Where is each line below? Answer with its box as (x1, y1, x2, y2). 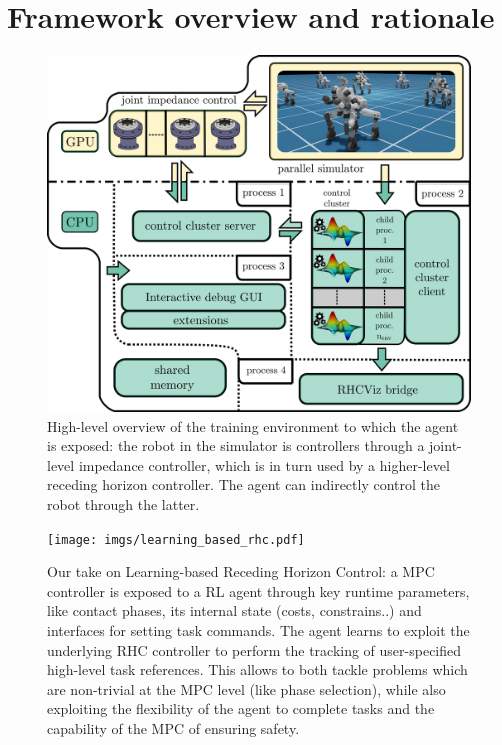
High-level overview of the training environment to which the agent (47, 415, 459, 436)
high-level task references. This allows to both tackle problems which (47, 659, 468, 680)
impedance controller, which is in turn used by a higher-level (78, 454, 450, 475)
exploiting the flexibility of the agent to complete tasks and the (47, 698, 435, 719)
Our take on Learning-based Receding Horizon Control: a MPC (47, 561, 435, 582)
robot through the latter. (47, 494, 200, 515)
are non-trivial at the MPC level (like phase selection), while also (47, 678, 446, 699)
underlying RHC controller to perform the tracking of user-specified (47, 639, 462, 660)
